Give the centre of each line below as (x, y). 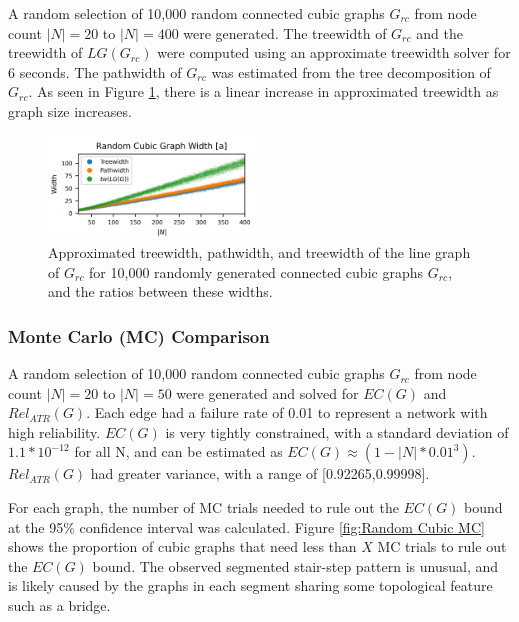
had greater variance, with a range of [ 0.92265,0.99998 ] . (260, 473)
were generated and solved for (267, 392)
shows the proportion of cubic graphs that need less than (182, 546)
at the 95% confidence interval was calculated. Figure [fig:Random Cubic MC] (246, 526)
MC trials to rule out (442, 546)
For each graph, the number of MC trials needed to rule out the (203, 507)
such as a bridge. (59, 604)
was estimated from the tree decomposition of (351, 71)
